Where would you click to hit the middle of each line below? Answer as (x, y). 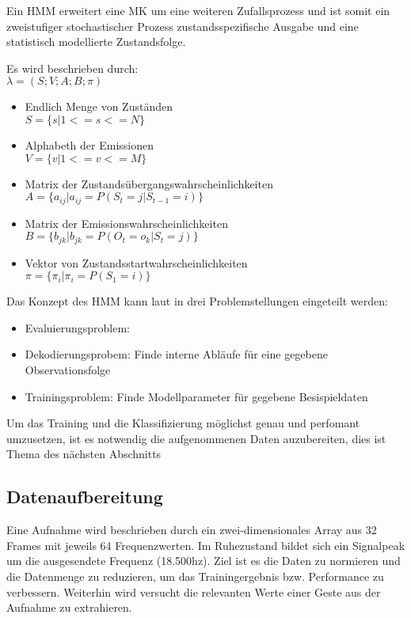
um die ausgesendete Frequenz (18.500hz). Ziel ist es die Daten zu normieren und (204, 561)
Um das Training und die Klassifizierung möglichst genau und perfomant (183, 423)
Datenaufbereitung (85, 497)
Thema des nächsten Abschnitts (84, 454)
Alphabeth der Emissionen (89, 144)
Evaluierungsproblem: (78, 327)
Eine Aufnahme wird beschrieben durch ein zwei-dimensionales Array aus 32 (192, 530)
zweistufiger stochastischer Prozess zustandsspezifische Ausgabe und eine (183, 26)
